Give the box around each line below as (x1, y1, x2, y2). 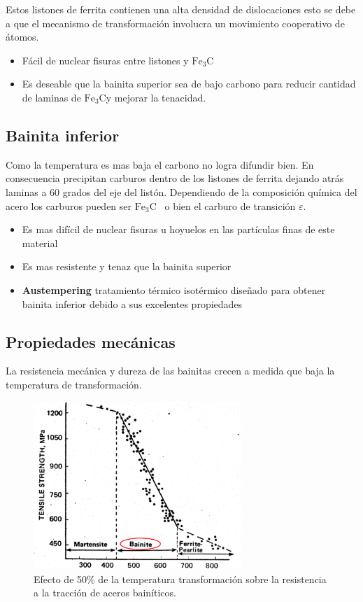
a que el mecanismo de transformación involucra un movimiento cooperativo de (6, 15, 345, 30)
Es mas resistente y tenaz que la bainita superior (22, 259, 232, 274)
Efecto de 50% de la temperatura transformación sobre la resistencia (34, 571, 327, 586)
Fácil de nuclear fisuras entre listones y (22, 52, 189, 67)
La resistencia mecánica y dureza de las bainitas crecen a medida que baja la (6, 363, 335, 378)
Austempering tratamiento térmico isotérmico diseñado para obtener (22, 282, 326, 297)
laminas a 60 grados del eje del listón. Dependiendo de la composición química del (6, 184, 357, 199)
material (22, 235, 58, 250)
